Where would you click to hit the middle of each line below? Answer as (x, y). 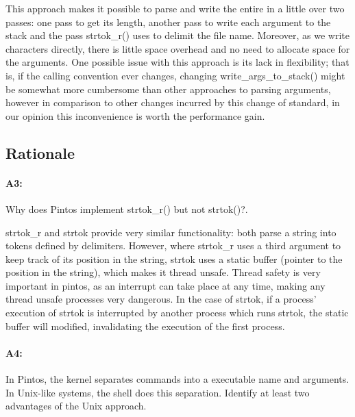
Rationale (40, 152)
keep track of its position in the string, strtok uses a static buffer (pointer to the (174, 258)
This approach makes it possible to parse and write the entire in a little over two (175, 8)
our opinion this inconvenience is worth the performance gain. (135, 115)
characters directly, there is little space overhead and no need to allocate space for (178, 48)
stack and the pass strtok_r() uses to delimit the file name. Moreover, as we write (177, 35)
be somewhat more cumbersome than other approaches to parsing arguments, (168, 89)
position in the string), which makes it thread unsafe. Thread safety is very (163, 272)
